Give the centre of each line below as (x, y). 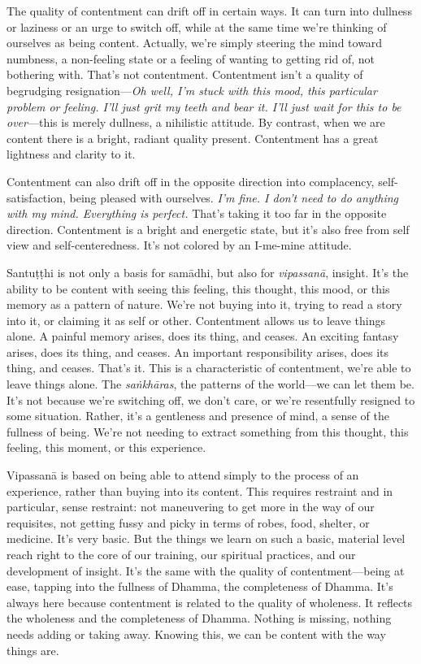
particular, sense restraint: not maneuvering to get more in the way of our (191, 507)
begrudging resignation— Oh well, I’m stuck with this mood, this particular (192, 90)
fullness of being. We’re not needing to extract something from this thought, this (208, 431)
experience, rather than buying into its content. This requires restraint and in (200, 490)
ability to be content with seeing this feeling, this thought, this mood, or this (198, 288)
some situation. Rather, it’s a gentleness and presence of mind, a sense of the (198, 416)
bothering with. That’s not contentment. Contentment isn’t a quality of (185, 74)
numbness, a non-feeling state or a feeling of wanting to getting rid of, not (191, 58)
